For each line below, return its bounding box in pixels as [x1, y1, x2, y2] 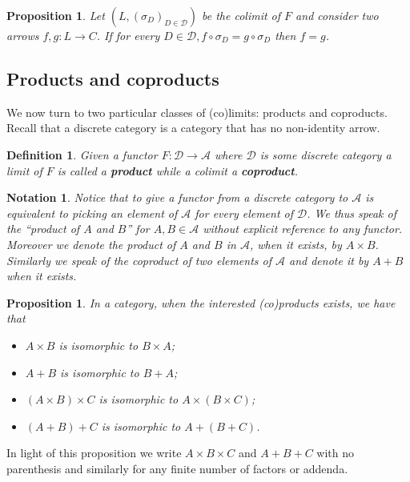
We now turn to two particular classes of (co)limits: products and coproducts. [6, 103, 388, 120]
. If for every [96, 27, 160, 43]
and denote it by [289, 251, 369, 268]
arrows [6, 27, 39, 43]
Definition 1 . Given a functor [6, 146, 158, 163]
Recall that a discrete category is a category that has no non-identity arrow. [6, 119, 380, 136]
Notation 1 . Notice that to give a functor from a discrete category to [6, 189, 348, 206]
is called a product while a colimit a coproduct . [57, 162, 299, 179]
